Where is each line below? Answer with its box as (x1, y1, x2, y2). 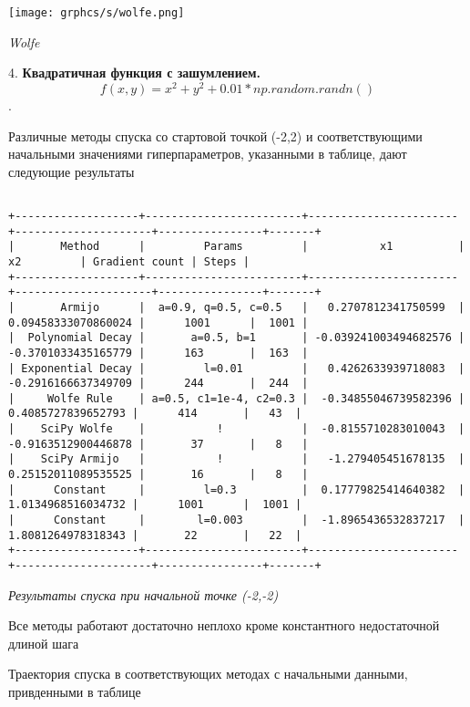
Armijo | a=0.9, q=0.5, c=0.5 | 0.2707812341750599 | (60, 300, 465, 314)
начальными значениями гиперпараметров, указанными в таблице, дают (8, 144, 407, 163)
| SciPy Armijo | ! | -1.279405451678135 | (8, 452, 465, 466)
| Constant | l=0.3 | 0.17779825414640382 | (8, 483, 465, 496)
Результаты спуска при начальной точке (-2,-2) (8, 585, 279, 604)
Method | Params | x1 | (60, 240, 465, 254)
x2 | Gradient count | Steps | (8, 255, 250, 268)
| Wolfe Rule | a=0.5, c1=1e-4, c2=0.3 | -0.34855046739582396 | (8, 391, 465, 405)
